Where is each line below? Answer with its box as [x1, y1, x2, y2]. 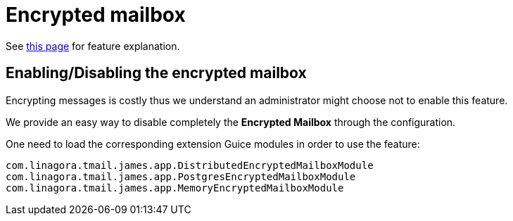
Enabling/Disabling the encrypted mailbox [6, 64, 307, 82]
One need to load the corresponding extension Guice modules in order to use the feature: [6, 137, 420, 150]
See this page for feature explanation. [6, 39, 180, 52]
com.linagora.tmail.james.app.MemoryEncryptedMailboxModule [6, 182, 344, 194]
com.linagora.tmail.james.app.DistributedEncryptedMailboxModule [6, 159, 374, 171]
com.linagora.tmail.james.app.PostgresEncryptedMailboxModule [6, 170, 356, 182]
